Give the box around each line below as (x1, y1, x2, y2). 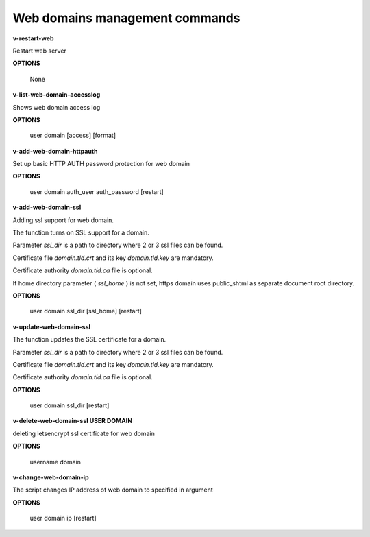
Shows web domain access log (12, 103, 101, 111)
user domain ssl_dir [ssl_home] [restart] (29, 307, 142, 315)
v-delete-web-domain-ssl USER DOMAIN (12, 417, 133, 425)
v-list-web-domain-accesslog (12, 91, 101, 99)
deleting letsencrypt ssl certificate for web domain (12, 429, 156, 438)
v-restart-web (12, 34, 54, 43)
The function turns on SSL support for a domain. (12, 228, 150, 237)
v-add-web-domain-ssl (12, 203, 82, 212)
